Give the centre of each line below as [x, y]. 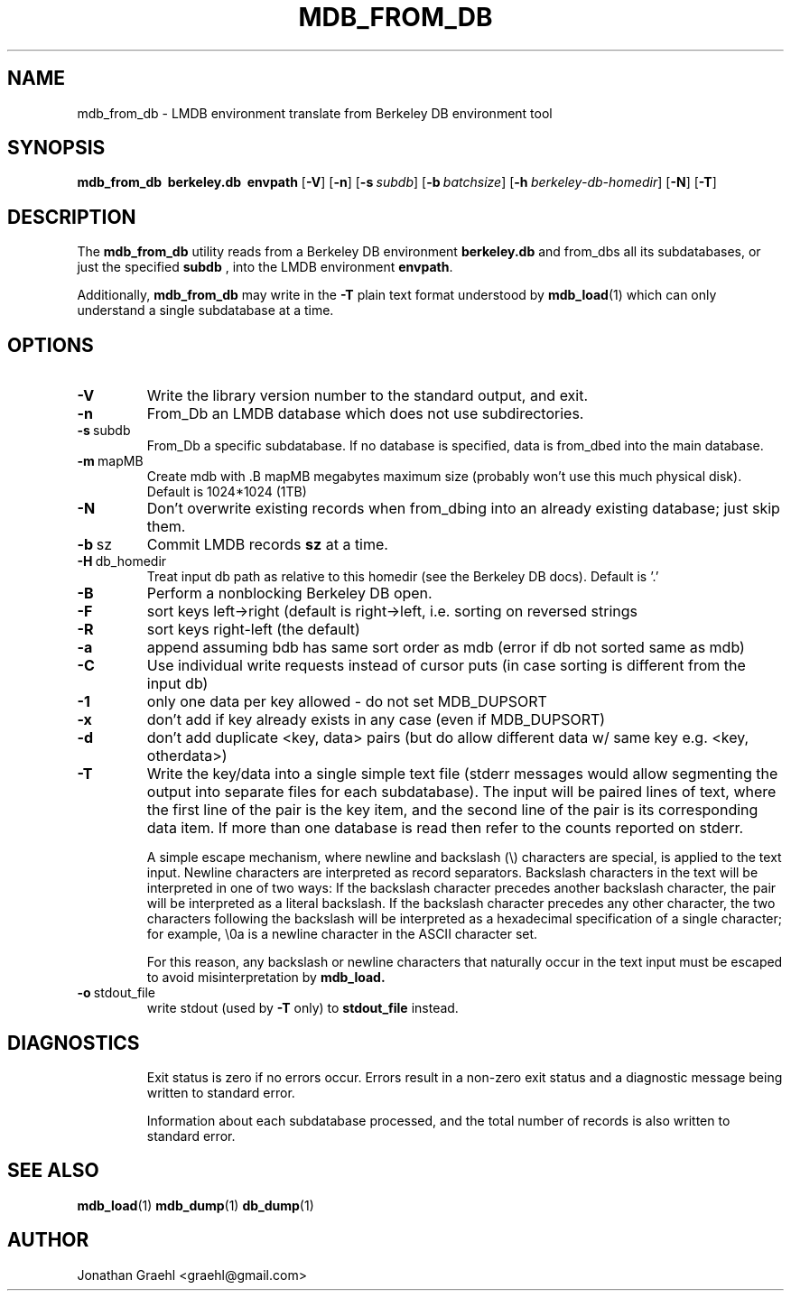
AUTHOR [48, 1240]
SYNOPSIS [56, 148]
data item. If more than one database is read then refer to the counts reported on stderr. [445, 828]
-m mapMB [110, 461]
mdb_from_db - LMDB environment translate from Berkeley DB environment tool [315, 113]
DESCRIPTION [72, 217]
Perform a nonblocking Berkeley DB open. [289, 593]
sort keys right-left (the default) [253, 630]
